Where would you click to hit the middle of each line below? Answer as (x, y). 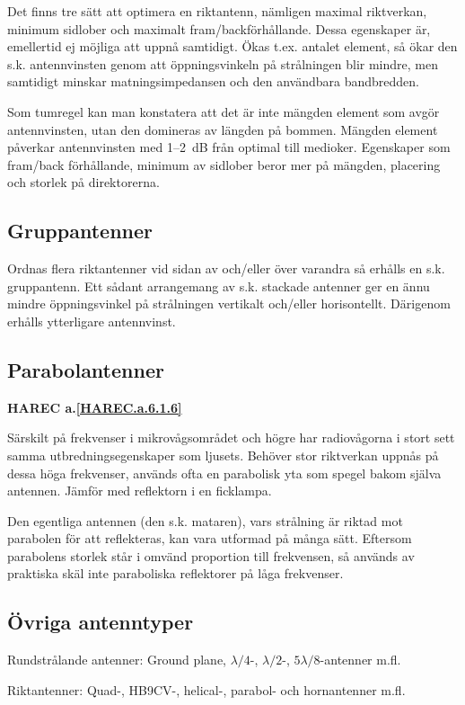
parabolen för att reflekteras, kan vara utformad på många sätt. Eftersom (210, 538)
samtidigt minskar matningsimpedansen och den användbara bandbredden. (213, 81)
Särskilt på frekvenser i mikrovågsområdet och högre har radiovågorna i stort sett (231, 437)
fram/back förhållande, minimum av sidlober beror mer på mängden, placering (224, 164)
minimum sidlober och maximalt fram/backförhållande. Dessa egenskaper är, (219, 28)
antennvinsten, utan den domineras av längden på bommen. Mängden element (223, 129)
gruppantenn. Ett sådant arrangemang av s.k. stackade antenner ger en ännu (219, 286)
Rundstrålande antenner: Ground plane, (117, 660)
